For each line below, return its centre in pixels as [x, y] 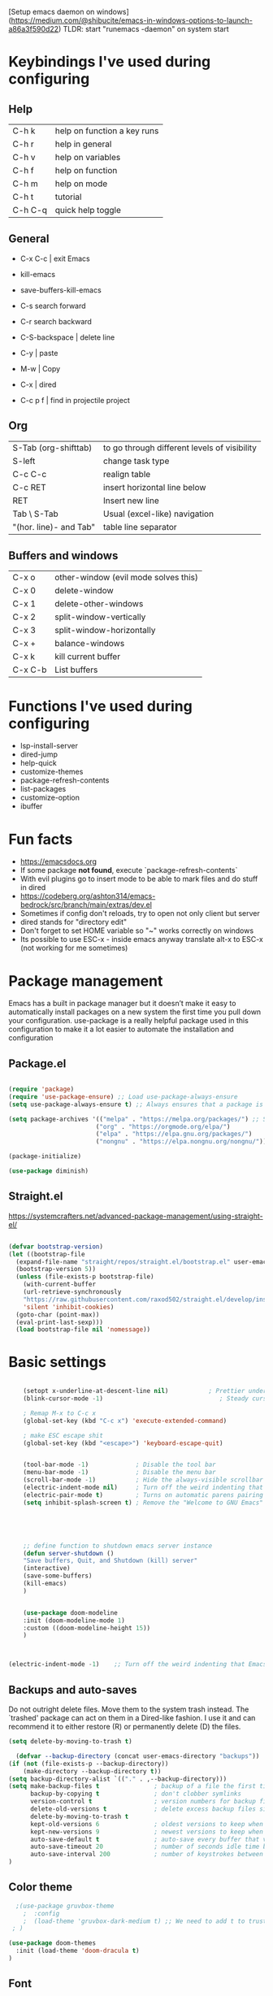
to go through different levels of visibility [180, 448]
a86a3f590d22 [34, 29]
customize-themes [52, 772]
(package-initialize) [45, 1156]
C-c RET [29, 487]
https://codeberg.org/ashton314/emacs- [88, 896]
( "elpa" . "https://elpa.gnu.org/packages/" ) [174, 1134]
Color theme [41, 1888]
